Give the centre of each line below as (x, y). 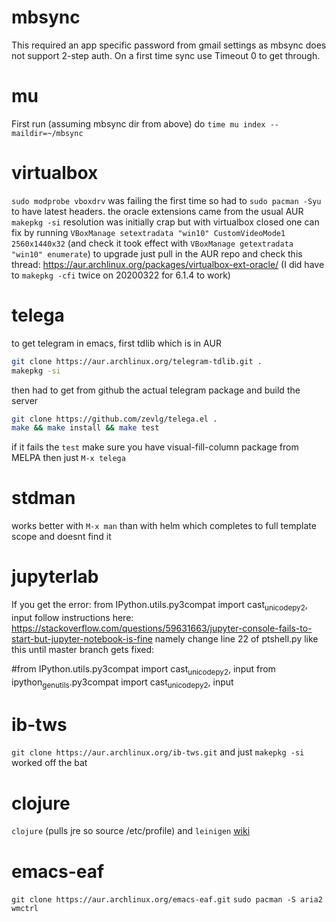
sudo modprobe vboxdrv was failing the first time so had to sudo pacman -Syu (166, 200)
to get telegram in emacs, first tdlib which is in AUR (116, 343)
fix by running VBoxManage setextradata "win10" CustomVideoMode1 (148, 232)
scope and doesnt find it (61, 537)
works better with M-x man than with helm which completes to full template (164, 526)
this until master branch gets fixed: (83, 649)
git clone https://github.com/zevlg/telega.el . (114, 419)
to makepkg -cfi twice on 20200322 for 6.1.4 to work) (121, 275)
